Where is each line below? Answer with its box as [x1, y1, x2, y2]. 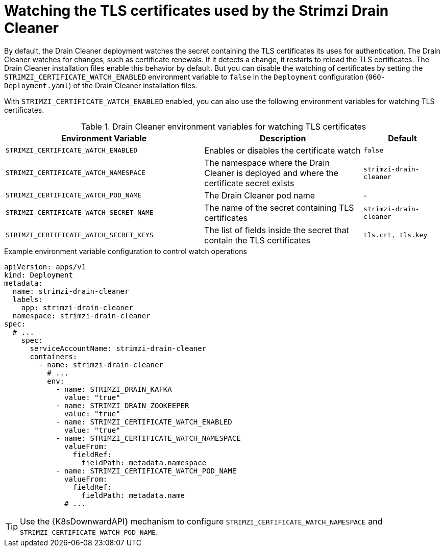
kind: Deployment [4, 270, 73, 279]
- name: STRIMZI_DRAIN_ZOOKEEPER [56, 401, 189, 410]
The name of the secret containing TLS [204, 202, 354, 213]
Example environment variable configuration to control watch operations [4, 246, 247, 256]
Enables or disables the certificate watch [204, 145, 361, 156]
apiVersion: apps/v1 [4, 262, 86, 271]
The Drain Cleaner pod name [204, 190, 315, 201]
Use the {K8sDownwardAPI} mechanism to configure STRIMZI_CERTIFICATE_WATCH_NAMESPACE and [20, 516, 383, 527]
